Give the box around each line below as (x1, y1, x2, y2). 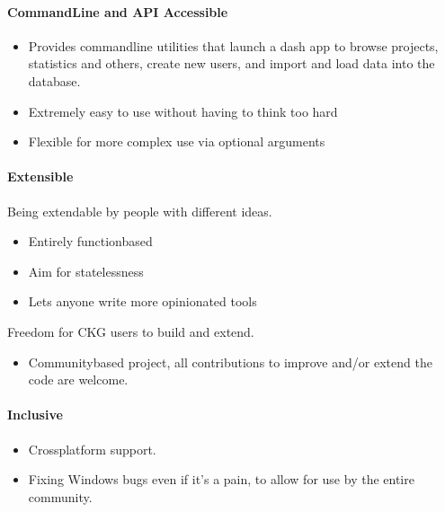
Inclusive (7, 405, 63, 424)
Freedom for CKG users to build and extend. (7, 322, 254, 340)
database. (28, 71, 81, 90)
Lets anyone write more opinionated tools (28, 292, 257, 311)
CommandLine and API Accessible (7, 2, 228, 21)
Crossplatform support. (28, 439, 156, 458)
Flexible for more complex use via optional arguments (28, 132, 325, 151)
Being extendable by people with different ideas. (7, 201, 272, 220)
